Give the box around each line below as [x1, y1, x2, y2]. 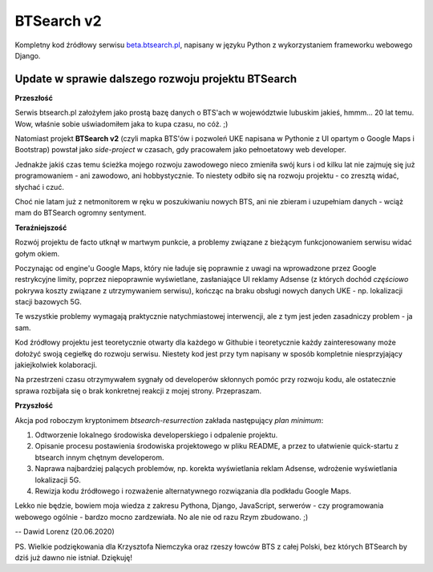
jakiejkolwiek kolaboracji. [14, 361, 98, 370]
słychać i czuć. [14, 182, 64, 191]
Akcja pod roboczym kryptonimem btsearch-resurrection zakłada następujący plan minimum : [14, 415, 324, 425]
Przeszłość [14, 93, 54, 103]
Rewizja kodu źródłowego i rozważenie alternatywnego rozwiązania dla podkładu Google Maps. [34, 485, 352, 496]
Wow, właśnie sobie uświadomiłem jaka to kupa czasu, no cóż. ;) [14, 119, 229, 128]
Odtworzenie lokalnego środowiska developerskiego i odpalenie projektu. [34, 430, 278, 440]
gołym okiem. [14, 248, 60, 258]
